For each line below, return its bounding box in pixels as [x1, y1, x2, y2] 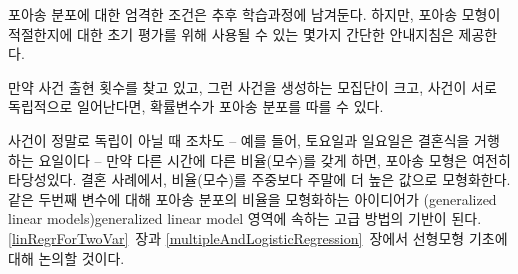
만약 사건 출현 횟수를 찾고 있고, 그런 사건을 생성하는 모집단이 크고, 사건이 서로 [8, 76, 497, 97]
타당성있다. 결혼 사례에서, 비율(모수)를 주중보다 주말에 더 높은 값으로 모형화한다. [8, 169, 511, 190]
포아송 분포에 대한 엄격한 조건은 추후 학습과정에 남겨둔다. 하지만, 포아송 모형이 [8, 4, 501, 24]
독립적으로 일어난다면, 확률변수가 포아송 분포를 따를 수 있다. [8, 96, 384, 117]
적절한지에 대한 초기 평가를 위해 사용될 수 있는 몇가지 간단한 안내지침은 [8, 23, 454, 44]
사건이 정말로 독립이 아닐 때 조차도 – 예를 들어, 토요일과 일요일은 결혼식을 [8, 129, 470, 150]
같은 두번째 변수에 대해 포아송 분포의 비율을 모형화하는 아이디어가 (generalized [8, 188, 497, 209]
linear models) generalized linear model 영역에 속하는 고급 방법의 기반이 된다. [8, 208, 482, 229]
